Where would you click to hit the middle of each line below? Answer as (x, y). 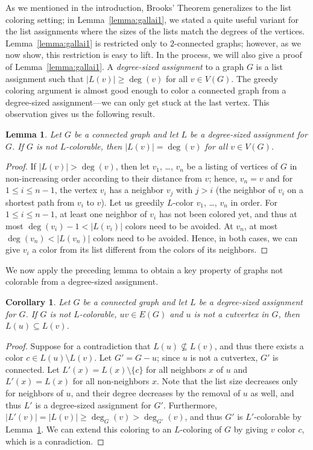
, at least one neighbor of (101, 214)
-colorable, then (94, 146)
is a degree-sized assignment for (93, 404)
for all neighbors (176, 369)
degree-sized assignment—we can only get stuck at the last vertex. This (138, 102)
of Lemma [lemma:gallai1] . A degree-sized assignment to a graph (125, 66)
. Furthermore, (190, 404)
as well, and (272, 393)
